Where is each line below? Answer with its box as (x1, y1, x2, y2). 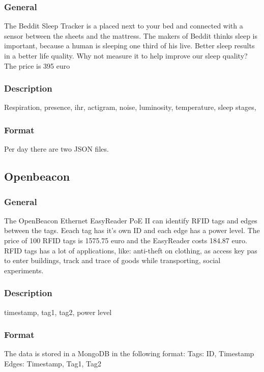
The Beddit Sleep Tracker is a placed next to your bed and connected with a (4, 20, 243, 31)
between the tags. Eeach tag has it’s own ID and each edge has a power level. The (4, 225, 260, 236)
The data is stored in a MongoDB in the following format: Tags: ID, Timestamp (4, 348, 254, 359)
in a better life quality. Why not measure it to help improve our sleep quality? (4, 50, 248, 61)
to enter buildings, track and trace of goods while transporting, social (4, 255, 221, 266)
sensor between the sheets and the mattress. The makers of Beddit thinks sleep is (4, 30, 257, 41)
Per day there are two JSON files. (4, 144, 109, 154)
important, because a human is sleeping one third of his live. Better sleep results (4, 40, 255, 51)
